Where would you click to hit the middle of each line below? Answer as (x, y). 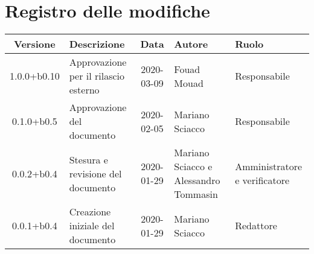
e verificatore (262, 180)
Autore (191, 44)
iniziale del (92, 226)
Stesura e (88, 159)
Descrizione (97, 44)
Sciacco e (193, 167)
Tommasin (196, 194)
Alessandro (197, 180)
